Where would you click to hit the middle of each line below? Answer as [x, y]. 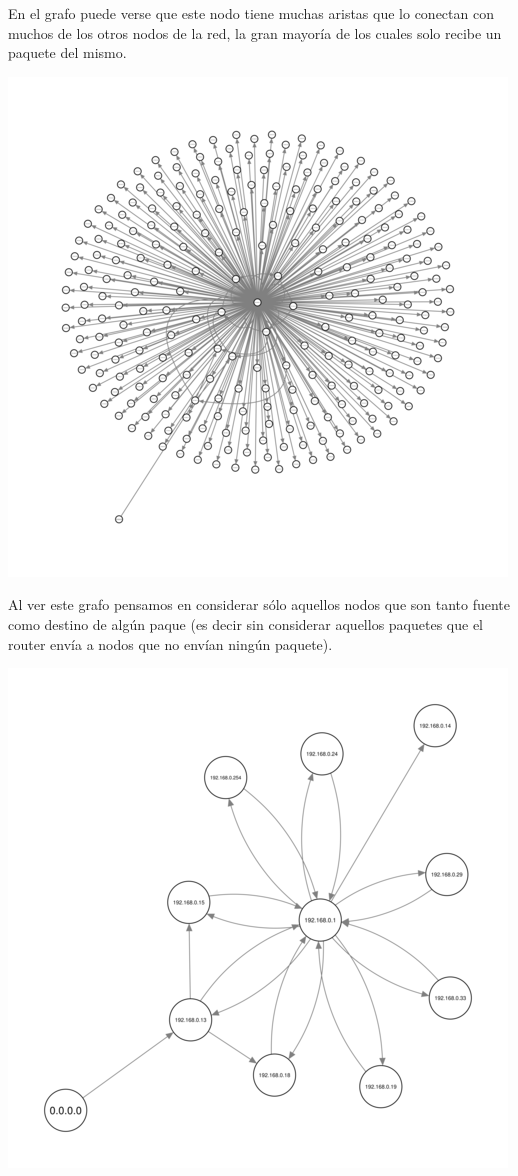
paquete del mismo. [67, 52]
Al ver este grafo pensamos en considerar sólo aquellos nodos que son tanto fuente [259, 604]
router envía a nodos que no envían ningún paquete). [170, 643]
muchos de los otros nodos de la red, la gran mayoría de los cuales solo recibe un [255, 32]
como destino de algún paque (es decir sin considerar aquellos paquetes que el [245, 623]
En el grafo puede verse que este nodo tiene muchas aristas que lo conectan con [251, 13]
